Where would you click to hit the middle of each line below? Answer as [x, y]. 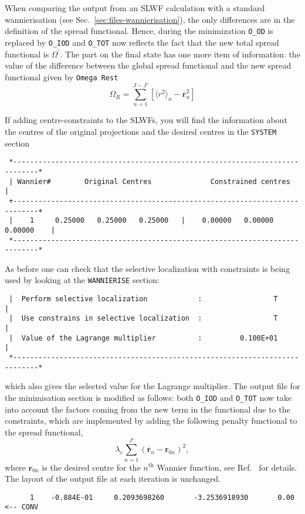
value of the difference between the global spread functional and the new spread [148, 65]
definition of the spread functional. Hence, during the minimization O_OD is [139, 31]
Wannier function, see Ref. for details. [227, 467]
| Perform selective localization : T [143, 299]
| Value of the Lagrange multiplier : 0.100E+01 [143, 338]
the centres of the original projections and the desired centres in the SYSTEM [141, 132]
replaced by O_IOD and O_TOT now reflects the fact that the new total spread [142, 42]
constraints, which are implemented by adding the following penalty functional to [151, 421]
